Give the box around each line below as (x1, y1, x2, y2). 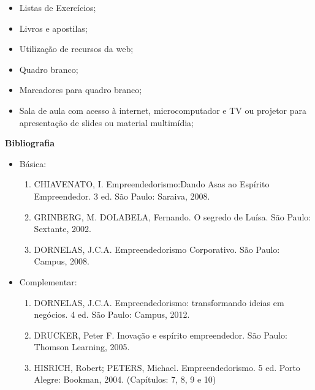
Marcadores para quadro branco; (19, 83, 142, 96)
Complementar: (19, 275, 77, 288)
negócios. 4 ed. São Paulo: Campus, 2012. (34, 308, 190, 321)
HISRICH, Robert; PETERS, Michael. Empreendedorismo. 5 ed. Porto (34, 361, 300, 373)
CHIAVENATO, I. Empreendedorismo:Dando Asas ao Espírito (34, 178, 270, 190)
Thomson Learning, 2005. (34, 340, 130, 353)
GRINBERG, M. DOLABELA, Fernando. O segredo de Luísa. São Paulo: (34, 210, 311, 223)
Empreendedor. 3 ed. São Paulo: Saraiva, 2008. (34, 189, 210, 202)
